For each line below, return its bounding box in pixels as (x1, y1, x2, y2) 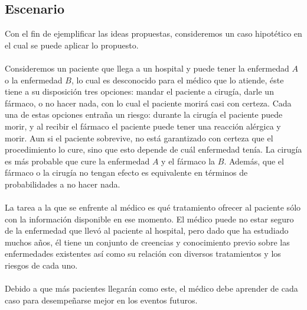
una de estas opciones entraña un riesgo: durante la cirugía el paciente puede (5, 108, 283, 121)
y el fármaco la (161, 154, 215, 167)
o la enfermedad (5, 73, 63, 86)
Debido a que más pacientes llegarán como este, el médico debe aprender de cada (5, 282, 298, 295)
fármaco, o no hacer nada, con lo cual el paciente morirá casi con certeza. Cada (5, 96, 292, 109)
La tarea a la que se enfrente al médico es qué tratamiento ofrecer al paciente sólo (5, 201, 301, 214)
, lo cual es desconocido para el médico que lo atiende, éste (71, 73, 284, 86)
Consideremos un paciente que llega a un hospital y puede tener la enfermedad (5, 62, 289, 74)
